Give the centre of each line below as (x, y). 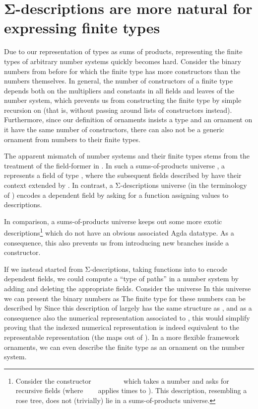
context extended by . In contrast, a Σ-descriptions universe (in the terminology (126, 185)
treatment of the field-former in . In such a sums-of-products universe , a (115, 165)
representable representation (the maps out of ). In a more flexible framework (122, 337)
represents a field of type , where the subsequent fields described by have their (123, 175)
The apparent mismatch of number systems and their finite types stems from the (127, 156)
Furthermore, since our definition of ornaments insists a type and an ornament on (128, 120)
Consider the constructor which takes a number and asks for (122, 380)
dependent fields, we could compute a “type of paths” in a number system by (121, 279)
